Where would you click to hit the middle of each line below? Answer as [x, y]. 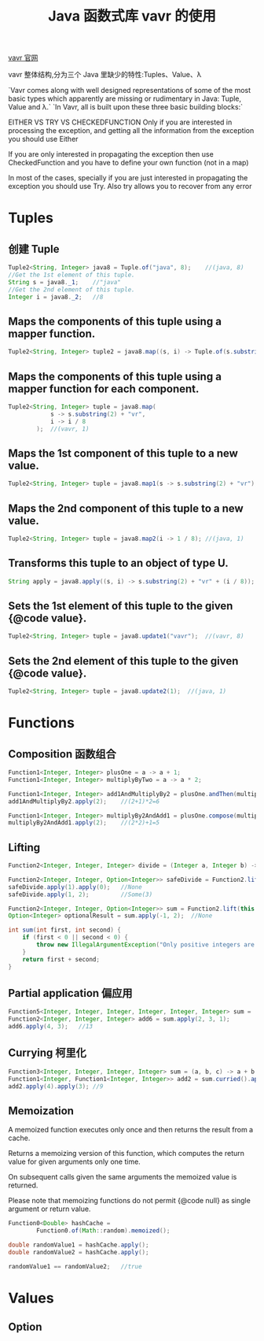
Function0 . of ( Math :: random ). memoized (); [103, 1231]
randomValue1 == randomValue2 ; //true [75, 1266]
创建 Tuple [34, 249]
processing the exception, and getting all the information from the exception [131, 131]
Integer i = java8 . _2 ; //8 [56, 297]
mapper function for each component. [104, 389]
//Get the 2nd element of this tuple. [71, 289]
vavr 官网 [23, 58]
